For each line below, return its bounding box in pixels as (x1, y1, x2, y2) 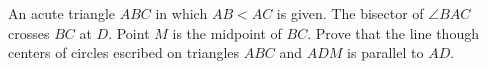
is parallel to (347, 42, 424, 63)
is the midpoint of (172, 22, 282, 43)
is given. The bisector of (276, 3, 424, 23)
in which (155, 3, 208, 23)
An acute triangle (8, 3, 115, 23)
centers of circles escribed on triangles (8, 42, 240, 63)
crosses (8, 22, 50, 43)
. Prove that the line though (307, 22, 479, 43)
